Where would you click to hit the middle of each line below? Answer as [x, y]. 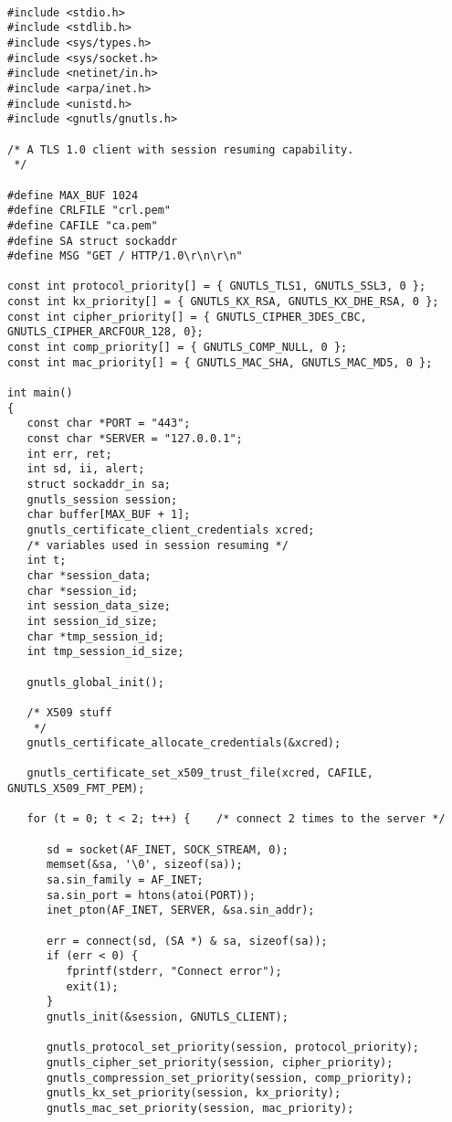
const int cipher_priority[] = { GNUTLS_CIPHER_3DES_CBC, [187, 317]
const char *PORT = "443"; [109, 423]
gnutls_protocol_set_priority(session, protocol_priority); [233, 1048]
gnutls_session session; [102, 499]
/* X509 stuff [69, 712]
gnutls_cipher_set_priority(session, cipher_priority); [220, 1062]
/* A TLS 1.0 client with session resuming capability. [181, 149]
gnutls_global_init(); [95, 682]
